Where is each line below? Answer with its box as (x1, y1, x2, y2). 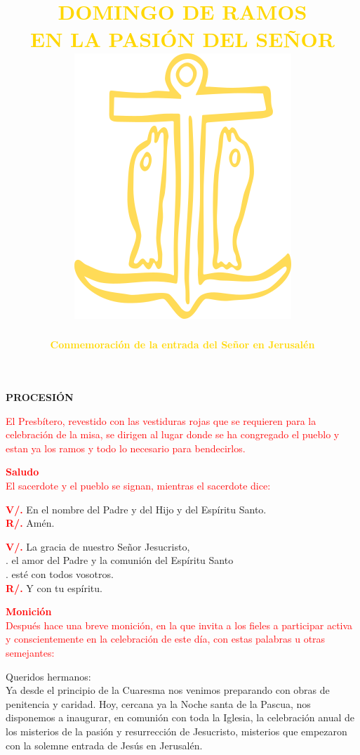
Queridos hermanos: (6, 669, 91, 683)
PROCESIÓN (6, 390, 74, 405)
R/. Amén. (6, 516, 55, 530)
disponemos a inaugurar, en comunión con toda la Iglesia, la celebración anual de (6, 710, 354, 725)
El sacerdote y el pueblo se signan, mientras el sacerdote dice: (6, 478, 271, 493)
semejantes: (6, 645, 55, 659)
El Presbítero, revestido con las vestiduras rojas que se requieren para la (6, 413, 316, 428)
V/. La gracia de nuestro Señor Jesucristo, (6, 539, 190, 553)
